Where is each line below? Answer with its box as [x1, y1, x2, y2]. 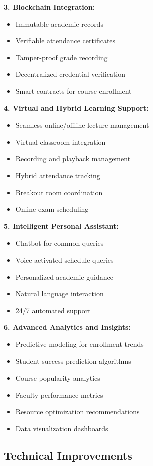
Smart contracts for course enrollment [15, 85, 132, 96]
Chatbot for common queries [15, 238, 104, 248]
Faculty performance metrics [15, 389, 103, 400]
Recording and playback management [15, 153, 131, 164]
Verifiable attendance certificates [15, 35, 116, 46]
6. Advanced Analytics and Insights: [4, 322, 131, 332]
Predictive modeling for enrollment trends [15, 338, 144, 349]
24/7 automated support [15, 305, 91, 315]
